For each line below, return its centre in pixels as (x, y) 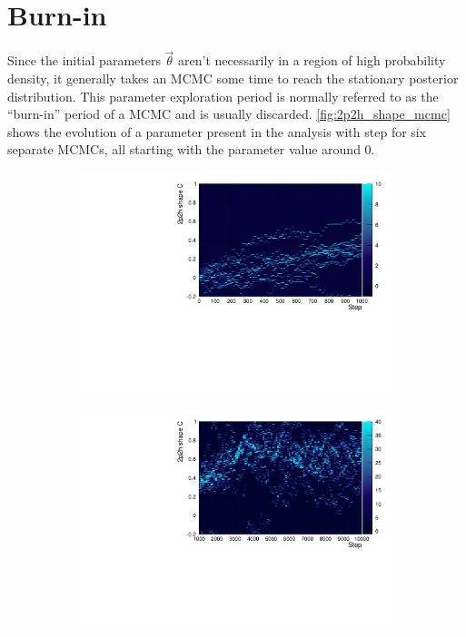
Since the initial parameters (84, 60)
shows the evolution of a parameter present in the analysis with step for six (217, 131)
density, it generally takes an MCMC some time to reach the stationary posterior (233, 78)
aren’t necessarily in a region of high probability (312, 60)
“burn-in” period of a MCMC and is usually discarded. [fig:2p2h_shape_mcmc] (229, 114)
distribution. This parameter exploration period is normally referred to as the (223, 96)
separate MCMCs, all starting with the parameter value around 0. (191, 149)
